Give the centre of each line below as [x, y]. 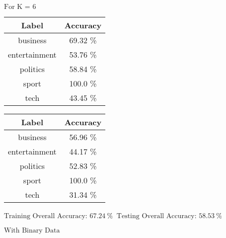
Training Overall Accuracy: [46, 216]
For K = [17, 7]
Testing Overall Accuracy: [156, 216]
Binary [32, 230]
